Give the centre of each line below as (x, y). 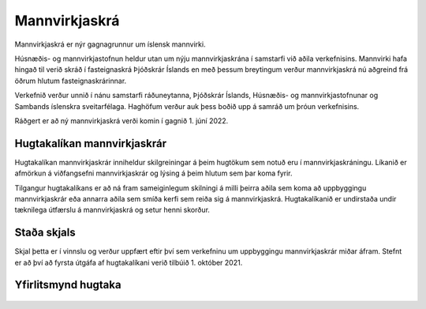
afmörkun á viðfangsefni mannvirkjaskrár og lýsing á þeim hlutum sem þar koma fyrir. (153, 173)
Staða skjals (45, 233)
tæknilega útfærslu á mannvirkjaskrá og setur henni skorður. (112, 210)
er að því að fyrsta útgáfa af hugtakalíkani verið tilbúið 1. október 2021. (129, 262)
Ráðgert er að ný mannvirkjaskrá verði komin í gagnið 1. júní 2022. (121, 121)
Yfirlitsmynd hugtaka (68, 285)
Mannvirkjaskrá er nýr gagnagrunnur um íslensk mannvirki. (110, 44)
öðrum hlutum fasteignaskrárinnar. (71, 81)
